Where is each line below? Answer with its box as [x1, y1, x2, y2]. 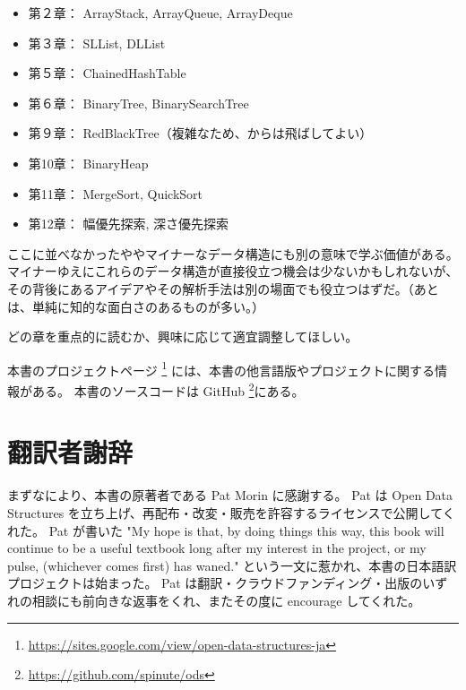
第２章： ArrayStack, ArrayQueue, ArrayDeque [28, 4, 293, 22]
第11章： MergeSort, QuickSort [28, 184, 203, 203]
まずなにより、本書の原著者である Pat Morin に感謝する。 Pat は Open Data [7, 486, 453, 505]
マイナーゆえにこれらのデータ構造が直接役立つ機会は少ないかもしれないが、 [7, 262, 459, 280]
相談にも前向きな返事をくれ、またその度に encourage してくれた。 [31, 591, 421, 609]
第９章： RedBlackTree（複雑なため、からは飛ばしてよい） [28, 124, 373, 142]
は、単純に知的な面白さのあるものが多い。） [7, 297, 264, 315]
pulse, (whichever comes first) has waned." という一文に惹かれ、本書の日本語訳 [7, 556, 457, 574]
